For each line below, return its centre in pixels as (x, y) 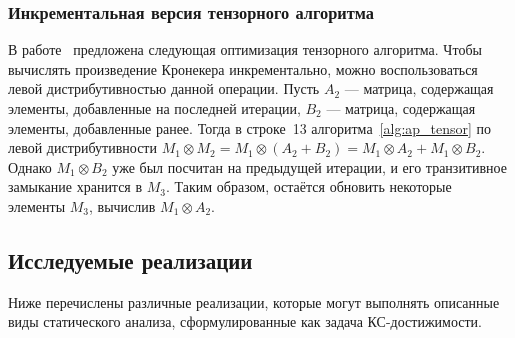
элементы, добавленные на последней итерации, (154, 108)
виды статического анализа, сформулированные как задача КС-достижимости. (245, 321)
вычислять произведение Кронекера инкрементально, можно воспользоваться (243, 68)
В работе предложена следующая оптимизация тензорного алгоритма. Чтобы (245, 49)
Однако (30, 166)
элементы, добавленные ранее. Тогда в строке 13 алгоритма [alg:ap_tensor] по (250, 127)
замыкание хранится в (75, 186)
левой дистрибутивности (82, 147)
